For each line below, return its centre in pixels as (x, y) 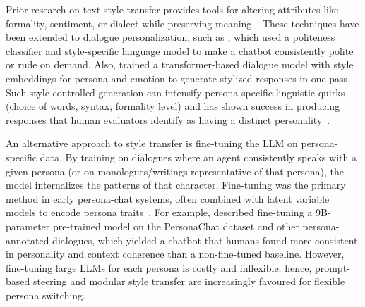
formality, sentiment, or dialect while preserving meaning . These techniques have (182, 23)
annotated (28, 240)
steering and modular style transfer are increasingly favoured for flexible (189, 281)
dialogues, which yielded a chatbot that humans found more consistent (205, 240)
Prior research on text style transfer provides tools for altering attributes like (172, 9)
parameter (28, 226)
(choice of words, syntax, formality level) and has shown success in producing (173, 106)
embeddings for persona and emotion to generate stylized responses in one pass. (178, 78)
